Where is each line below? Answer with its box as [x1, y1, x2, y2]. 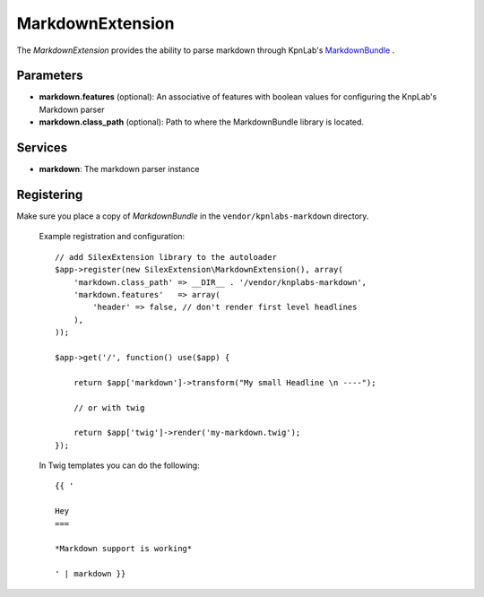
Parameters [16, 68, 83, 83]
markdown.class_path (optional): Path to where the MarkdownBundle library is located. [39, 117, 365, 127]
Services [16, 140, 68, 156]
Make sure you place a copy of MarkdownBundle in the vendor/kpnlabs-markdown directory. [16, 211, 369, 221]
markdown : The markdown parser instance [39, 164, 200, 175]
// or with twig [73, 402, 145, 412]
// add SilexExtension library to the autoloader [55, 252, 278, 262]
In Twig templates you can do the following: [39, 460, 201, 471]
